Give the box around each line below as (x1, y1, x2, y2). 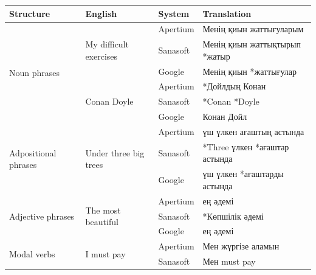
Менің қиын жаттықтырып (202, 38, 301, 50)
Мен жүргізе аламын (202, 240, 280, 252)
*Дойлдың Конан (202, 80, 266, 92)
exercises (85, 49, 118, 62)
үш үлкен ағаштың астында (202, 125, 304, 137)
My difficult (85, 38, 129, 50)
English (85, 7, 117, 19)
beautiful (85, 215, 118, 228)
